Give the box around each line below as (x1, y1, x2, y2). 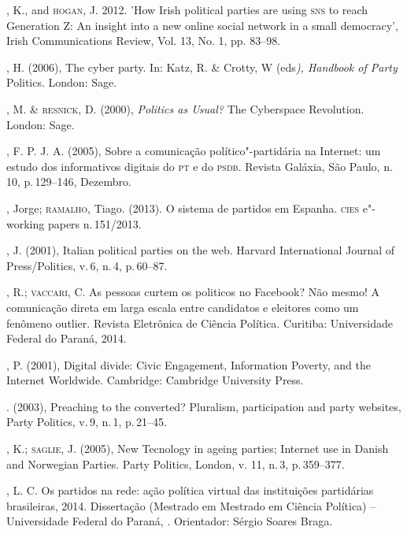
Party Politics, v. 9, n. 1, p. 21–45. (6, 413, 167, 430)
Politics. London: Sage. (6, 74, 117, 91)
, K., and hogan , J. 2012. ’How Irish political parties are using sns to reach (6, 2, 368, 17)
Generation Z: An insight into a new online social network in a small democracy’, (6, 17, 398, 33)
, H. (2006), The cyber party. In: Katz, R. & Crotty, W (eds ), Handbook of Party (6, 58, 398, 75)
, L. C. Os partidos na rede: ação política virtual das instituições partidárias (6, 482, 374, 499)
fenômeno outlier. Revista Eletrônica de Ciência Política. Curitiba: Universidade (6, 314, 393, 331)
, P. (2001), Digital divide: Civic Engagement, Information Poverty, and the (6, 356, 371, 373)
